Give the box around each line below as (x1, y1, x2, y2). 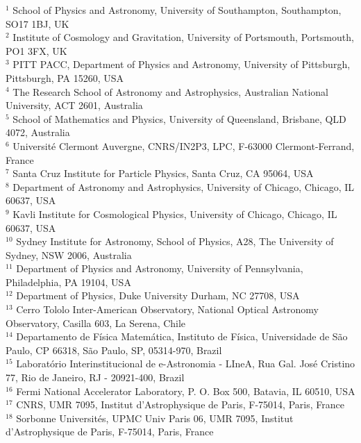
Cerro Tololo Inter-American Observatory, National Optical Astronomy (16, 302, 319, 317)
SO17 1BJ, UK (6, 16, 69, 31)
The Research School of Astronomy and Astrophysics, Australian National (12, 84, 328, 99)
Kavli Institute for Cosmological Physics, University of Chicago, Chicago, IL (12, 206, 337, 221)
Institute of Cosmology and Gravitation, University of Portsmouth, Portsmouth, (12, 30, 354, 44)
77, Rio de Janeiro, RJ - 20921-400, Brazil (6, 370, 185, 385)
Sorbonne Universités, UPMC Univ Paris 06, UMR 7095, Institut (16, 410, 294, 425)
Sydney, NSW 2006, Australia (6, 247, 132, 262)
